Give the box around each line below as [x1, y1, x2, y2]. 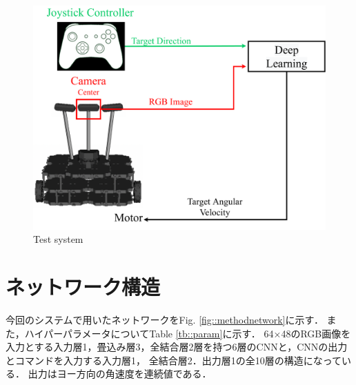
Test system [33, 232, 83, 246]
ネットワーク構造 [6, 273, 161, 300]
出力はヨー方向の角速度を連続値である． [28, 366, 212, 381]
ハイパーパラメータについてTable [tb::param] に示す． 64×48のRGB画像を [24, 326, 351, 340]
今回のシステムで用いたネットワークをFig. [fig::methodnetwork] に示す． [6, 312, 324, 326]
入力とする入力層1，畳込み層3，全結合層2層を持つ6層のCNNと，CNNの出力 [6, 339, 348, 354]
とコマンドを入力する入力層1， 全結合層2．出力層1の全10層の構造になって [6, 353, 342, 367]
